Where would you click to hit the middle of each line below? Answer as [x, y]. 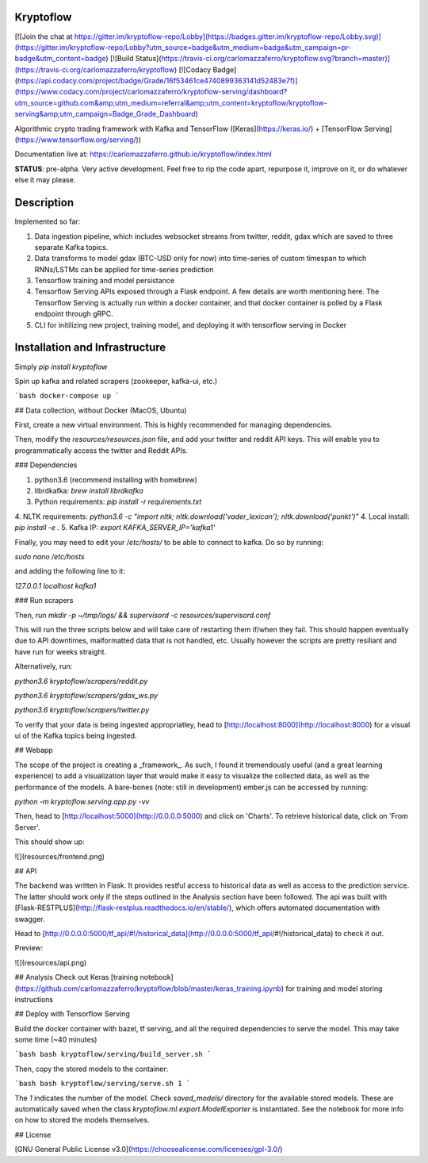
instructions [34, 999]
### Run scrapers [44, 601]
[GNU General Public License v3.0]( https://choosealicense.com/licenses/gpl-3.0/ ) [149, 1150]
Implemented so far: [48, 221]
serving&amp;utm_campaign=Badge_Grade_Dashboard [105, 114]
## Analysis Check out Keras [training [76, 977]
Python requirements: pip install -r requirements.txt [118, 502]
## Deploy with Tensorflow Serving [72, 1014]
